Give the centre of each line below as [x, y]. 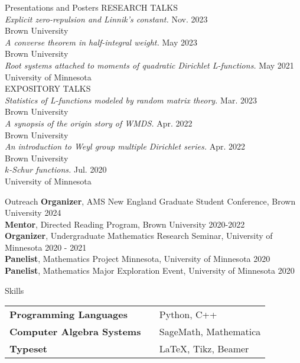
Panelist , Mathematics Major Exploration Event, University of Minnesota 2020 [150, 270]
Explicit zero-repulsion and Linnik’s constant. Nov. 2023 [106, 19]
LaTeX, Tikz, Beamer [204, 349]
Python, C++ [188, 315]
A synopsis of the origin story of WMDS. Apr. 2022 [99, 123]
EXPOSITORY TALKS [48, 88]
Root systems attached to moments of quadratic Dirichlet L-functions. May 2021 [149, 65]
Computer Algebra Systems [75, 332]
